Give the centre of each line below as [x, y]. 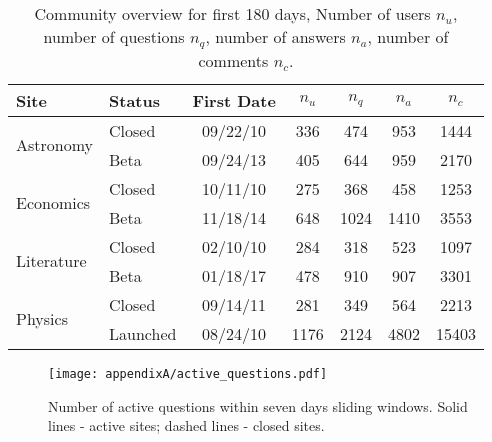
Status [134, 100]
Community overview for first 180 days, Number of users [232, 13]
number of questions [114, 36]
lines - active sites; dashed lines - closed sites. [186, 425]
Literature [51, 261]
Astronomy [55, 145]
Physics [42, 319]
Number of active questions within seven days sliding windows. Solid [258, 405]
